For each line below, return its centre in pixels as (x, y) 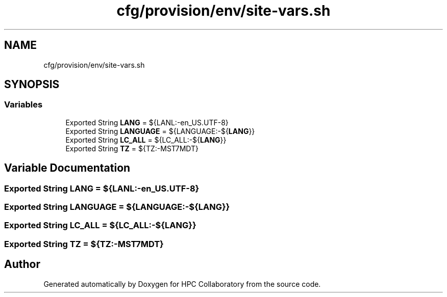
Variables (23, 105)
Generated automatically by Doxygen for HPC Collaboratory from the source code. (182, 284)
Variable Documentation (67, 168)
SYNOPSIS (32, 85)
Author (22, 264)
